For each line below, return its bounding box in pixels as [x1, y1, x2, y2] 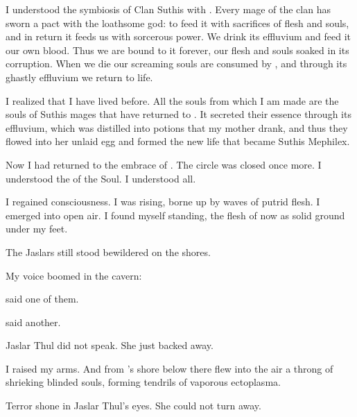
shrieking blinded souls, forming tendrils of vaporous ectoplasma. [6, 375, 281, 389]
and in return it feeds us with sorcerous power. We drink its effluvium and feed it [6, 29, 351, 44]
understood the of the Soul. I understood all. [6, 171, 196, 185]
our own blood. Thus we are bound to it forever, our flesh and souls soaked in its [6, 42, 349, 57]
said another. [6, 314, 61, 329]
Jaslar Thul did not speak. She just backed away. [6, 338, 214, 352]
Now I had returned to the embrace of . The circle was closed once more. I [6, 157, 322, 171]
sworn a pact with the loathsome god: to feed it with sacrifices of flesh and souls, [6, 15, 349, 30]
